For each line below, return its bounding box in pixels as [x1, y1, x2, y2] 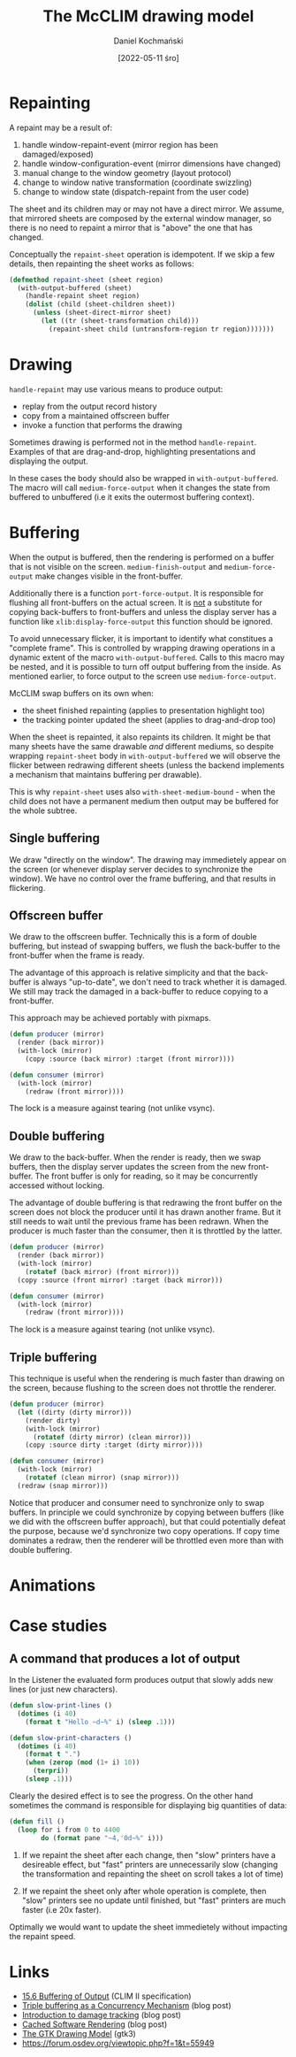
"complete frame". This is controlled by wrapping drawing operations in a [9, 642, 276, 653]
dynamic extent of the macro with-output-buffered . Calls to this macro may [9, 652, 285, 663]
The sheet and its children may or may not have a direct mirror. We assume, [9, 203, 285, 214]
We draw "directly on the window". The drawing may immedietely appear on [9, 854, 287, 864]
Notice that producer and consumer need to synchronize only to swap [9, 1497, 265, 1508]
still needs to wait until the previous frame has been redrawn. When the [9, 1217, 269, 1227]
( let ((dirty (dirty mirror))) [17, 1408, 133, 1416]
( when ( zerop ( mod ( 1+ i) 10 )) [25, 1758, 140, 1767]
